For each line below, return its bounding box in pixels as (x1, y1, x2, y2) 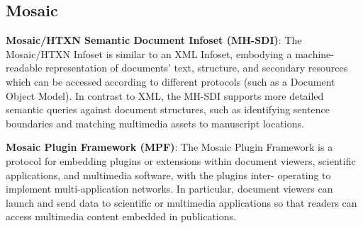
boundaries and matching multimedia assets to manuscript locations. (6, 115, 304, 130)
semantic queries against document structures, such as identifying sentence (6, 102, 330, 117)
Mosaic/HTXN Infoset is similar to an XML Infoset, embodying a (6, 46, 292, 61)
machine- (295, 46, 334, 61)
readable (6, 60, 43, 75)
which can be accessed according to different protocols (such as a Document (6, 74, 335, 89)
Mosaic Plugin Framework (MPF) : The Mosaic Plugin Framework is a (6, 139, 333, 154)
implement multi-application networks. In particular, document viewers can (6, 181, 333, 196)
